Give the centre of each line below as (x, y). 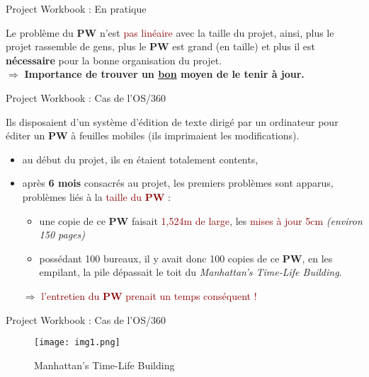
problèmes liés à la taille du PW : (96, 196)
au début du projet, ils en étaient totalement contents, (140, 159)
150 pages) (62, 234)
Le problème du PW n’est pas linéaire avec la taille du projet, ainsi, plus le (170, 32)
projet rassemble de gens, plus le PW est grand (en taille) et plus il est (160, 46)
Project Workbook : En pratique (76, 8)
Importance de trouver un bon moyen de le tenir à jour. (164, 74)
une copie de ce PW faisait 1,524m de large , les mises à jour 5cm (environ (201, 220)
